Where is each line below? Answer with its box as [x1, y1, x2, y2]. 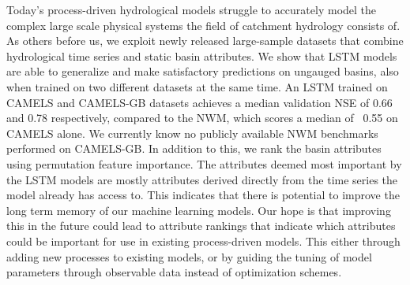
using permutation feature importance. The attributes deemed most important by [6, 155, 402, 172]
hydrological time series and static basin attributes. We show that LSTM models [6, 47, 397, 64]
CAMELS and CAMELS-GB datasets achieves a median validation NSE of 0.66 [6, 94, 393, 110]
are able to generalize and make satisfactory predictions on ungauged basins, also [6, 63, 399, 80]
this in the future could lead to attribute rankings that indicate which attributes [6, 217, 396, 234]
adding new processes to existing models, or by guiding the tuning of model [6, 248, 372, 265]
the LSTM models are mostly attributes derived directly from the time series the [6, 171, 398, 187]
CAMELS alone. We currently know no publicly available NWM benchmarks [6, 124, 378, 141]
